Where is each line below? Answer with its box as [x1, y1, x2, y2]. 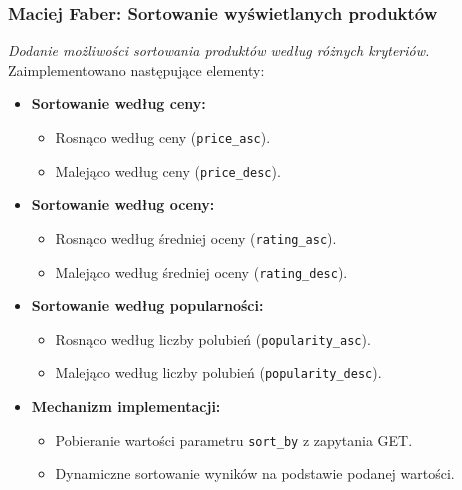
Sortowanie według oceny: [31, 194, 215, 215]
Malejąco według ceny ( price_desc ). [55, 160, 281, 181]
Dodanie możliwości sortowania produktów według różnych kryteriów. [8, 40, 430, 61]
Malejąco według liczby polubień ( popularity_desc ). [55, 362, 382, 383]
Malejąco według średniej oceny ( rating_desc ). [55, 261, 348, 282]
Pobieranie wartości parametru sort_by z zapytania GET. [55, 429, 413, 450]
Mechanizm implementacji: [31, 396, 221, 417]
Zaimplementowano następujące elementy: [8, 59, 265, 80]
